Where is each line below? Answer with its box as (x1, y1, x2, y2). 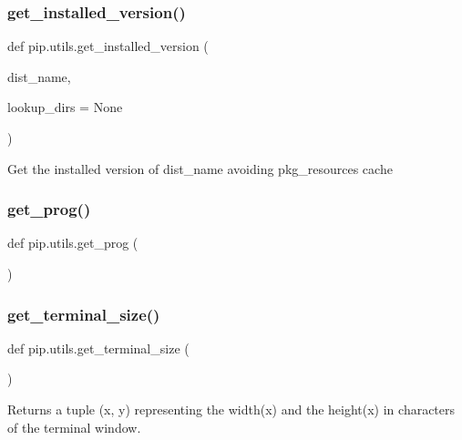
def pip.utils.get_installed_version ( (7, 36, 209, 56)
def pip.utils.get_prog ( (7, 233, 139, 252)
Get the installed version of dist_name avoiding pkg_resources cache (7, 159, 393, 178)
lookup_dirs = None (7, 97, 123, 117)
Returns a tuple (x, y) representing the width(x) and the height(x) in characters (7, 400, 456, 418)
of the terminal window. (7, 417, 141, 436)
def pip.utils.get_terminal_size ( (7, 338, 190, 357)
